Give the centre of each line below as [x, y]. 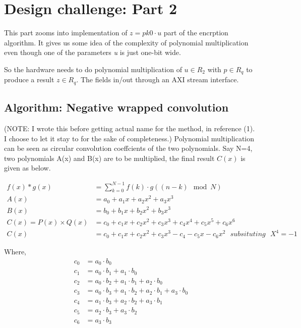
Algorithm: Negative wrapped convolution [116, 107]
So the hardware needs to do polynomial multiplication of [93, 69]
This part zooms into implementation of [66, 33]
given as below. [27, 168]
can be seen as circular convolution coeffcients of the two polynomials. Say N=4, [128, 148]
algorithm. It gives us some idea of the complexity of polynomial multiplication [126, 42]
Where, [15, 252]
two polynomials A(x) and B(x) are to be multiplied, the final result [109, 158]
